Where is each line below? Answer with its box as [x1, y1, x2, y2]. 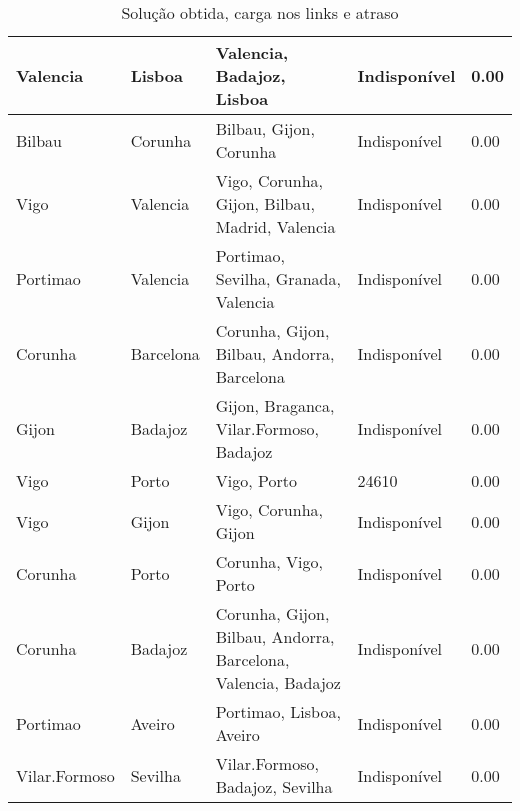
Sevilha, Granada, [215, 267, 341, 290]
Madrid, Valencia [215, 215, 336, 238]
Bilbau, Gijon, [215, 117, 315, 140]
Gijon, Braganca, [215, 394, 335, 417]
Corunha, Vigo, [215, 550, 323, 573]
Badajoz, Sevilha [215, 775, 333, 798]
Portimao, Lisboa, [215, 700, 341, 723]
